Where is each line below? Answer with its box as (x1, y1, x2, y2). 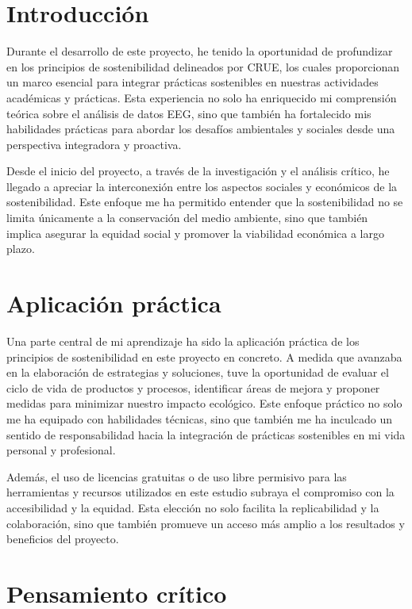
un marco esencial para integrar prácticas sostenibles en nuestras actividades (6, 74, 379, 90)
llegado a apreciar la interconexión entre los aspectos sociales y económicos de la (6, 178, 398, 194)
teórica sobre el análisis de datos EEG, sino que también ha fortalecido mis (6, 105, 372, 121)
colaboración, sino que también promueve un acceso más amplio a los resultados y (6, 515, 405, 531)
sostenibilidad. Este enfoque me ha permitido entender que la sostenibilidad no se (6, 193, 403, 210)
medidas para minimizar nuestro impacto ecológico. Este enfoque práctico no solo (6, 395, 402, 412)
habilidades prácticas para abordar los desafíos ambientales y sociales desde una (6, 121, 395, 137)
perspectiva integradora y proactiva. (6, 136, 182, 152)
